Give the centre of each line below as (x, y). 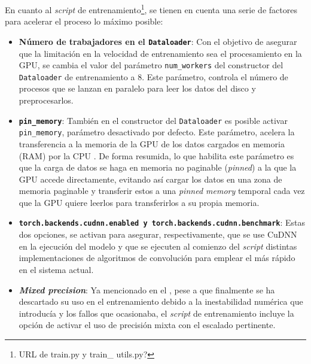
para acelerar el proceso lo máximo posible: (84, 21)
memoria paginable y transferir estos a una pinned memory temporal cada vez (162, 191)
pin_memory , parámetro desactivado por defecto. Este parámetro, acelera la (157, 132)
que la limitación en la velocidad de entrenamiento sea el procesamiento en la (160, 53)
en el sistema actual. (56, 269)
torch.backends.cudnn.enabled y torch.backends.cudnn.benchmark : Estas (162, 222)
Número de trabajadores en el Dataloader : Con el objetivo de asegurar (158, 41)
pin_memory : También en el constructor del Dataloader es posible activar (153, 120)
